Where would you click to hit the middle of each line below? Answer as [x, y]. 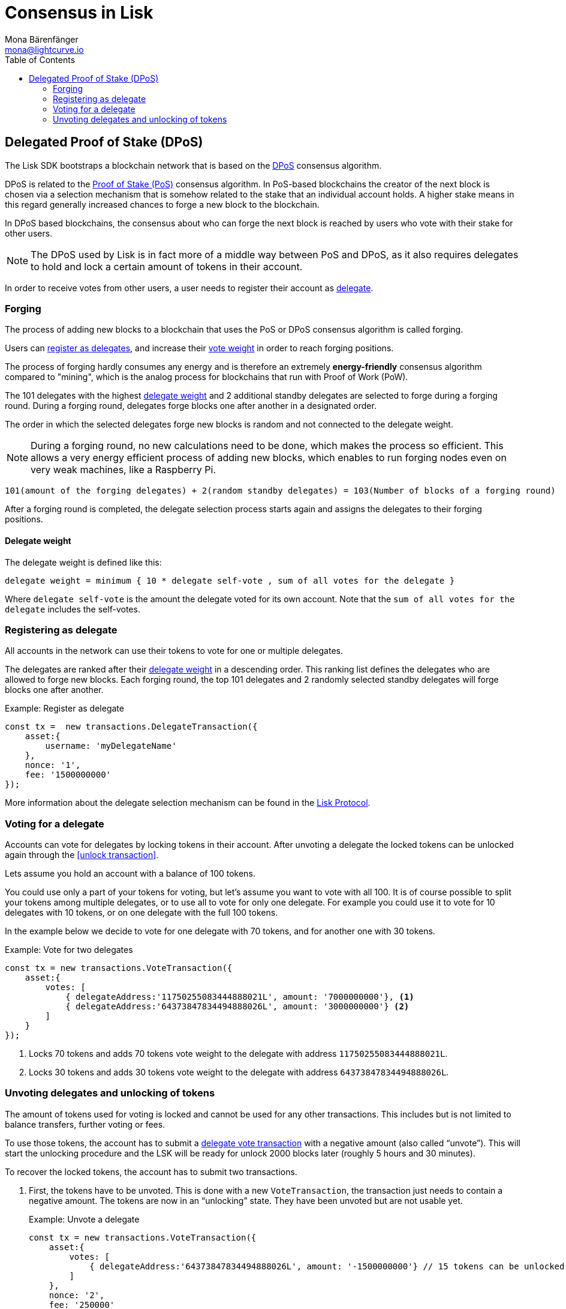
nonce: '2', [77, 1295]
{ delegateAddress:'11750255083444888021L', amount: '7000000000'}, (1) [240, 997]
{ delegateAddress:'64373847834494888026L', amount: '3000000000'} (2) [237, 1007]
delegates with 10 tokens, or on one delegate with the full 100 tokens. [141, 913]
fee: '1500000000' [68, 775]
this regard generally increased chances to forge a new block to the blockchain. [162, 204]
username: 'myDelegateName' [111, 746]
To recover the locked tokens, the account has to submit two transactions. [151, 1171]
